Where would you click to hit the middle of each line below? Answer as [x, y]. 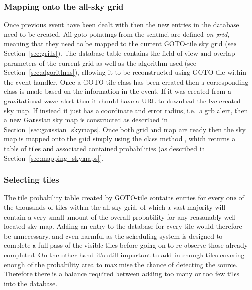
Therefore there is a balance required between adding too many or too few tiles [122, 274]
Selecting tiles [32, 179]
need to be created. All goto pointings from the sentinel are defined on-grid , [117, 34]
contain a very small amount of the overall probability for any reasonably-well [120, 216]
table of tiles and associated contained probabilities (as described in [105, 148]
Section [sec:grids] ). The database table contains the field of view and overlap [119, 53]
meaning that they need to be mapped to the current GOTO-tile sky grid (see [120, 43]
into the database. [31, 283]
